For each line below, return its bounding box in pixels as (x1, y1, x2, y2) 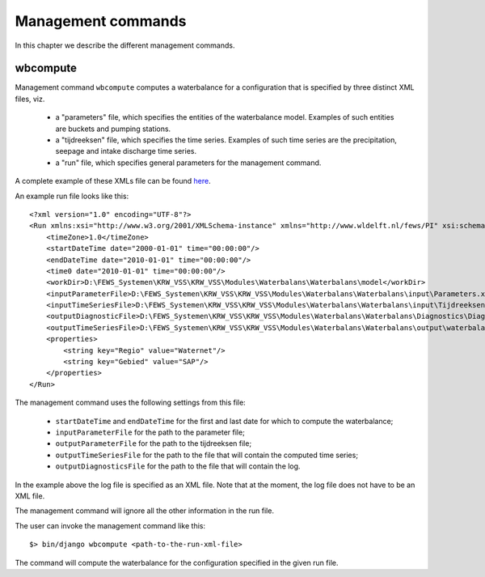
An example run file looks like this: (15, 191, 129, 201)
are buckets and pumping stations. (55, 124, 171, 134)
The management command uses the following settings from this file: (15, 397, 246, 408)
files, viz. (15, 94, 45, 104)
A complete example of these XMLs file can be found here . (15, 176, 211, 186)
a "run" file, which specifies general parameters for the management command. (55, 158, 322, 168)
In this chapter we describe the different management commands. (15, 40, 235, 50)
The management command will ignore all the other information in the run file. (15, 506, 275, 515)
